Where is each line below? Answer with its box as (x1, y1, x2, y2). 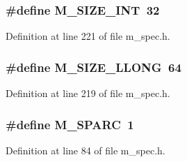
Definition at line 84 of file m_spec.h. (6, 142, 165, 157)
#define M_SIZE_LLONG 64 (6, 58, 181, 75)
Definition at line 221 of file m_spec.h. (6, 29, 170, 43)
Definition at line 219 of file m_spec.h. (6, 86, 170, 101)
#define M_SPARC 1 (6, 115, 134, 133)
